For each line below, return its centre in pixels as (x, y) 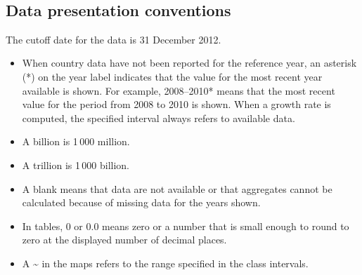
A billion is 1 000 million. (76, 141)
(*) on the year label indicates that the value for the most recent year (172, 76)
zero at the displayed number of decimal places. (124, 240)
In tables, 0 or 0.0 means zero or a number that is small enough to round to (186, 226)
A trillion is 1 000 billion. (76, 165)
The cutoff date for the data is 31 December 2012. (114, 39)
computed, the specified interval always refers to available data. (159, 118)
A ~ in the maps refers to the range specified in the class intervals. (165, 263)
